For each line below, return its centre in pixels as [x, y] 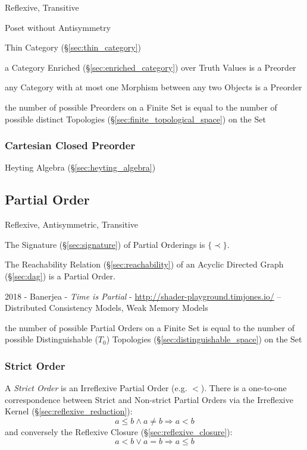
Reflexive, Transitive [42, 7]
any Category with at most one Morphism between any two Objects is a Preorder [153, 87]
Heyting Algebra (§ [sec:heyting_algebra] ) [80, 167]
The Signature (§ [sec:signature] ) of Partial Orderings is [105, 244]
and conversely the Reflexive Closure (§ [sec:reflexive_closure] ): [119, 431]
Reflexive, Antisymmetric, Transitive [72, 224]
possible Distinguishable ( [51, 339]
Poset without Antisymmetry [58, 27]
